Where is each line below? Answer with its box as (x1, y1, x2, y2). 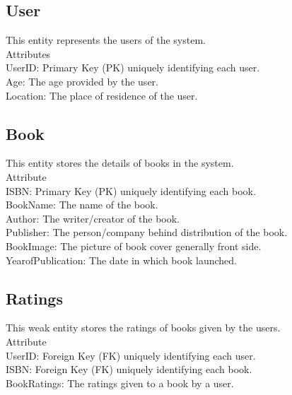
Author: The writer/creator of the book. (6, 211, 180, 225)
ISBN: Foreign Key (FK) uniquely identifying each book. (6, 362, 252, 377)
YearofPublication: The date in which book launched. (6, 252, 237, 267)
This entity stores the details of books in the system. (6, 155, 234, 170)
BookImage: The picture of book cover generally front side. (6, 238, 262, 253)
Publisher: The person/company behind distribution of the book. (6, 225, 288, 240)
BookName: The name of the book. (6, 197, 158, 212)
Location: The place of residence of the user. (6, 88, 198, 102)
